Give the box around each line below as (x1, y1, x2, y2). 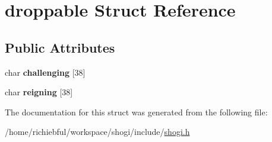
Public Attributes (5, 38, 115, 56)
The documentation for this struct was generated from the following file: (5, 105, 268, 118)
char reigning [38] (5, 86, 73, 98)
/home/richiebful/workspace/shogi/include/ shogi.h (5, 125, 190, 138)
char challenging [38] (5, 66, 86, 78)
